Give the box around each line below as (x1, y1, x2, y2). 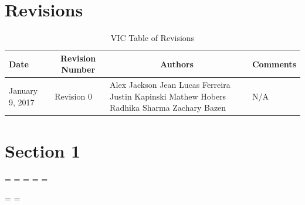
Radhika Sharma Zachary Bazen (110, 101, 226, 114)
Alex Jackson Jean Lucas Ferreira (110, 78, 231, 91)
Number (61, 63, 96, 76)
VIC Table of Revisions (110, 32, 195, 44)
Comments (252, 57, 296, 70)
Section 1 (5, 138, 81, 162)
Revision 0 (55, 90, 92, 102)
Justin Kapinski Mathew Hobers (110, 90, 226, 102)
